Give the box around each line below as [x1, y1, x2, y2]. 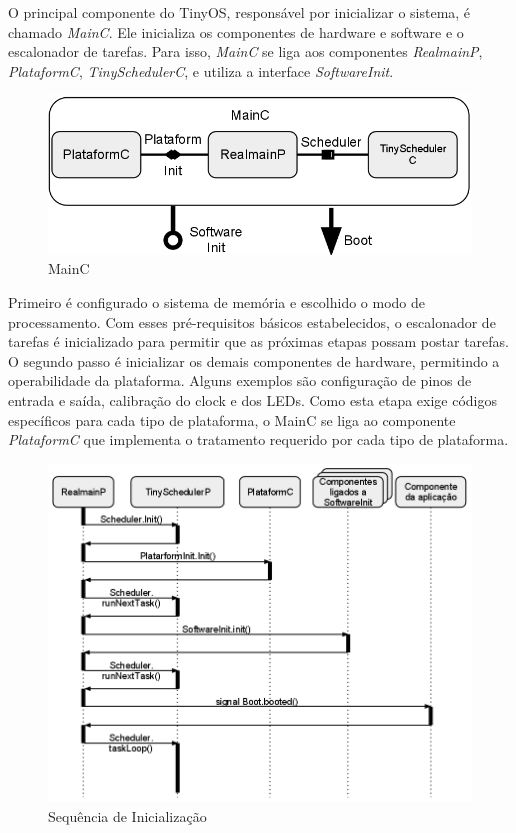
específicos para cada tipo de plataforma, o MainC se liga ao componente [8, 409, 456, 430]
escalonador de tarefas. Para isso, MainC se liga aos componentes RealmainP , [8, 41, 483, 62]
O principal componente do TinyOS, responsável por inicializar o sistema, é [8, 2, 471, 22]
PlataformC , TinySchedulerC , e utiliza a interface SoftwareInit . [8, 60, 394, 81]
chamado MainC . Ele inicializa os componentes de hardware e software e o [8, 21, 464, 42]
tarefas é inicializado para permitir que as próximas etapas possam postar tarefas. [8, 331, 509, 352]
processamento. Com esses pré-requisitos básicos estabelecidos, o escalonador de [8, 311, 496, 332]
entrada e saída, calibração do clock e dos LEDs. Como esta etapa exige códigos [8, 389, 498, 410]
